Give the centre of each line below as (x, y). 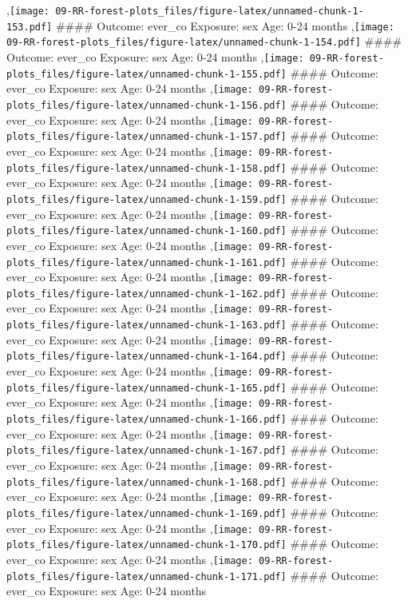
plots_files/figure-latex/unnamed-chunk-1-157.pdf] (147, 137)
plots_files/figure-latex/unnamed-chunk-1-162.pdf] (147, 294)
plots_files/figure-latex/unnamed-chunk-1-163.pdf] (147, 326)
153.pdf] (30, 27)
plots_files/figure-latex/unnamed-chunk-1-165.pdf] (147, 388)
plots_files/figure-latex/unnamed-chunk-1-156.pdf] (147, 105)
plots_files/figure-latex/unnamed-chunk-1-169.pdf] (147, 514)
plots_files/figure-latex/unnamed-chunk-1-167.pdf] (147, 451)
